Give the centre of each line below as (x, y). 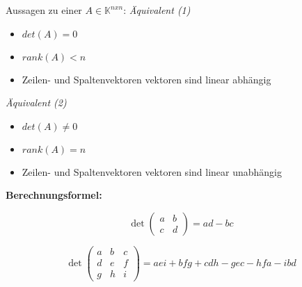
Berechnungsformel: (54, 195)
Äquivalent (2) (36, 102)
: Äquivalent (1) (157, 10)
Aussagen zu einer (44, 10)
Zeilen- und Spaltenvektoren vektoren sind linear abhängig (146, 79)
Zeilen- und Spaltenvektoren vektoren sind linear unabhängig (152, 171)
